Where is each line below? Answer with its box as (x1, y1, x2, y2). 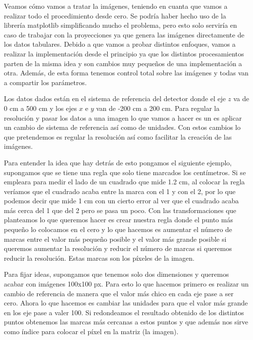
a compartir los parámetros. (4, 77, 87, 87)
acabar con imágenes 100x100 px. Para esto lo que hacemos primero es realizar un (4, 279, 249, 289)
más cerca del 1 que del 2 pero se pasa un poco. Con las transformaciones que (4, 205, 236, 215)
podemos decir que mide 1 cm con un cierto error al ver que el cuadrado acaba (4, 196, 239, 206)
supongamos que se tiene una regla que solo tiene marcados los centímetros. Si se (4, 167, 246, 177)
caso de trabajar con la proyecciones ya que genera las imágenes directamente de (4, 29, 245, 39)
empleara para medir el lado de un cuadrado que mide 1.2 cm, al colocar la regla (4, 177, 245, 187)
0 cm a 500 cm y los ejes (4, 103, 77, 113)
